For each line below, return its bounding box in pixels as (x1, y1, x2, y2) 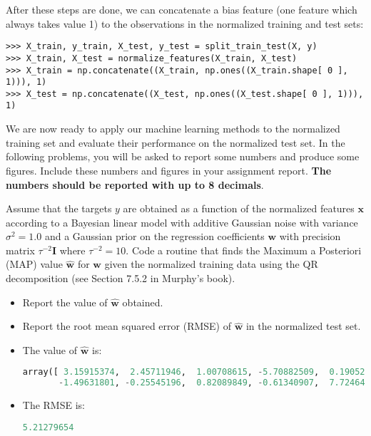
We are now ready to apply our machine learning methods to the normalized (6, 121, 340, 136)
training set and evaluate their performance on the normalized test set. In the (6, 135, 345, 150)
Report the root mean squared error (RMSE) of (22, 318, 231, 333)
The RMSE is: (22, 398, 85, 412)
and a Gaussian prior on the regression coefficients (44, 229, 265, 244)
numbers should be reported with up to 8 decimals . (6, 177, 264, 192)
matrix (6, 242, 35, 257)
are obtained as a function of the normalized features (123, 201, 355, 216)
